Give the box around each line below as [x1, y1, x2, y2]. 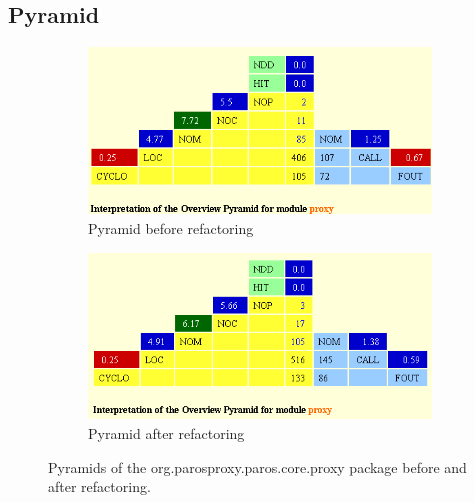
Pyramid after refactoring [88, 423, 245, 444]
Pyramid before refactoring [88, 217, 254, 238]
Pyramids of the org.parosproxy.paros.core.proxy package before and [48, 456, 467, 477]
